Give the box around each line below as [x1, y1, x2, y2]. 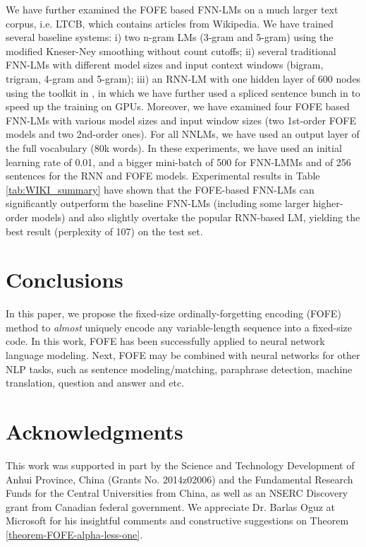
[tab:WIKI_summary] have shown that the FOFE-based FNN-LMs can [6, 182, 315, 196]
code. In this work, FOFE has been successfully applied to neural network [6, 334, 325, 348]
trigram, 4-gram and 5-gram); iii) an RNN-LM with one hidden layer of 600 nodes [6, 71, 361, 86]
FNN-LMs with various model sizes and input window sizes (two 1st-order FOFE [6, 112, 357, 127]
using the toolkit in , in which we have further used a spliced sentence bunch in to [6, 85, 360, 100]
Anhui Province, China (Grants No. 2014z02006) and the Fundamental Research [6, 471, 353, 486]
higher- [312, 196, 343, 211]
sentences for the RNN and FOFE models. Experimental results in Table [6, 168, 320, 183]
